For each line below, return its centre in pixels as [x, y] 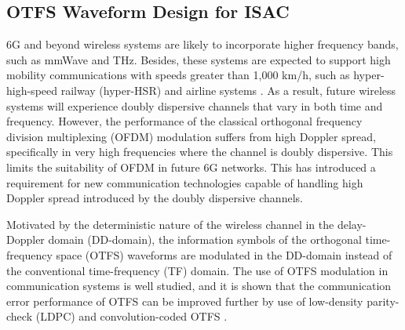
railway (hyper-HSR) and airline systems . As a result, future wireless [228, 90]
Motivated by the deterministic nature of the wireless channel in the [170, 224]
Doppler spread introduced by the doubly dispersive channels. [155, 198]
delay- [352, 224]
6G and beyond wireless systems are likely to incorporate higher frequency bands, [202, 44]
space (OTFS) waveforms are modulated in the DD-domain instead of [224, 254]
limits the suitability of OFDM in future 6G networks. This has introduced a [191, 167]
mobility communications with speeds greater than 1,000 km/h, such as [178, 75]
